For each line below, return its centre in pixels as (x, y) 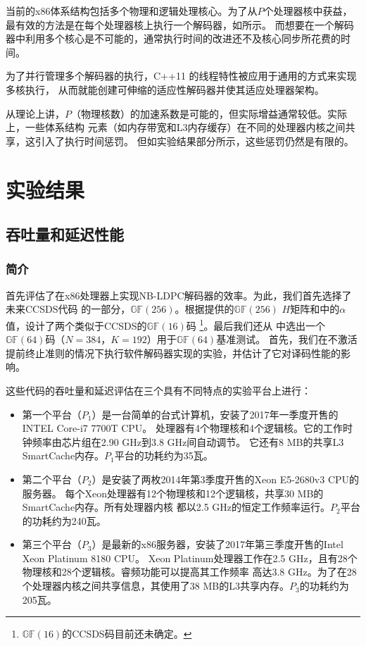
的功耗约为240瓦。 (64, 520)
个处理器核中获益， (308, 11)
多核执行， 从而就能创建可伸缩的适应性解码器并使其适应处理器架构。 (165, 89)
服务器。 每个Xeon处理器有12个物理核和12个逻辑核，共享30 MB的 (173, 493)
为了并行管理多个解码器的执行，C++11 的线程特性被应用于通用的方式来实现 (181, 76)
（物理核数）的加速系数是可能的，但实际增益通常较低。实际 (209, 113)
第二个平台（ (52, 479)
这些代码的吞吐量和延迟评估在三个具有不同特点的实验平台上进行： (158, 390)
